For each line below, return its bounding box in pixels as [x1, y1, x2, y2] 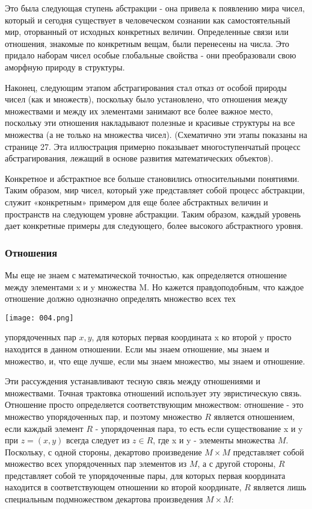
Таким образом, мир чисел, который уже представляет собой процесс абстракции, [5, 184, 305, 196]
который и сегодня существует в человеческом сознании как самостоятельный [5, 13, 290, 26]
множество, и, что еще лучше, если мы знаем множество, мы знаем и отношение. [5, 354, 305, 367]
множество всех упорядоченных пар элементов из [5, 457, 187, 470]
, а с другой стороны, [197, 457, 276, 470]
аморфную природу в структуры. [5, 60, 125, 73]
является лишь [253, 481, 307, 493]
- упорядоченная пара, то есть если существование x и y [95, 422, 303, 434]
